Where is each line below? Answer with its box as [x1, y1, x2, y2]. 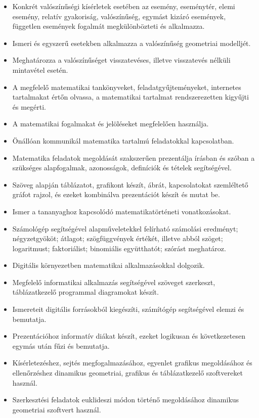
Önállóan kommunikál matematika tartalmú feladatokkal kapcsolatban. [12, 135, 234, 146]
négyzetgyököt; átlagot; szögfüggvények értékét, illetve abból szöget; [12, 233, 223, 244]
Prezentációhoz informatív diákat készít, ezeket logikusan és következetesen [12, 331, 245, 341]
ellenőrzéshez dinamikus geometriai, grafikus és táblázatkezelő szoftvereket [12, 367, 243, 378]
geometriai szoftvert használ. [12, 404, 101, 414]
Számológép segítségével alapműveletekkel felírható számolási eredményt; [12, 223, 238, 234]
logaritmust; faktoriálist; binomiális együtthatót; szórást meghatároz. [12, 243, 226, 253]
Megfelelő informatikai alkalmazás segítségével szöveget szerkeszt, [12, 276, 215, 287]
